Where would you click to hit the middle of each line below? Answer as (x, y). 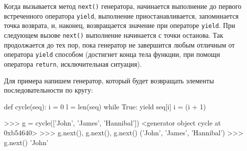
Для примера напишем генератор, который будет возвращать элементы (109, 80)
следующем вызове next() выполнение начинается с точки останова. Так (114, 35)
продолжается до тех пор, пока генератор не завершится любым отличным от (119, 44)
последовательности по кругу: (48, 90)
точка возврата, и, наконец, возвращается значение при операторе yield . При (120, 25)
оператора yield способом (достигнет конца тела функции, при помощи (112, 54)
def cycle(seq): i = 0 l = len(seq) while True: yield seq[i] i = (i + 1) (105, 106)
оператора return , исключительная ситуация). (73, 63)
